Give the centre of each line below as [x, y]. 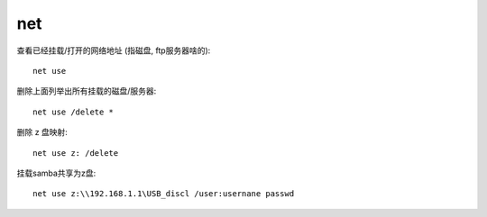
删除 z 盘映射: [42, 132]
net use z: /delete [76, 153]
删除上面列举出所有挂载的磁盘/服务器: [87, 91]
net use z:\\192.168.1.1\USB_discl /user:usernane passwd [164, 194]
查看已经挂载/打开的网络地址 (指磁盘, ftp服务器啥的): [114, 50]
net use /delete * [74, 112]
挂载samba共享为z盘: [56, 173]
